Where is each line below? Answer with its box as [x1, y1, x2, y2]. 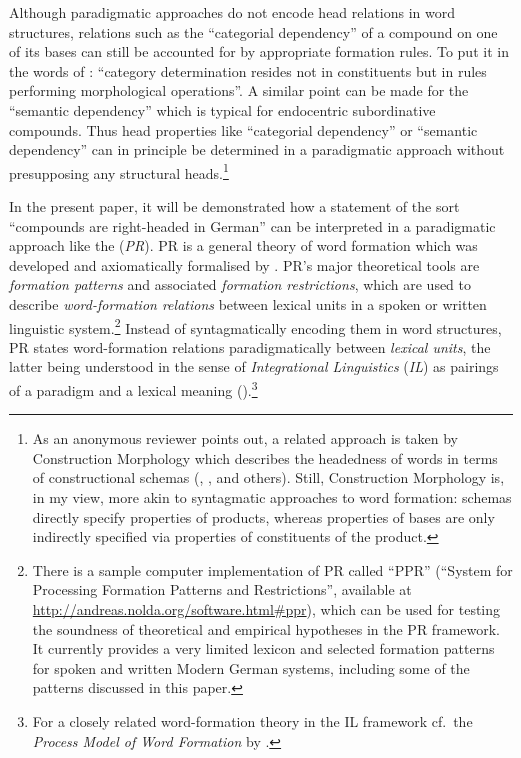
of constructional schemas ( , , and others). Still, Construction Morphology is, [32, 467, 505, 488]
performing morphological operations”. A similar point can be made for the [9, 80, 469, 101]
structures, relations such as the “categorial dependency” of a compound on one [9, 21, 498, 42]
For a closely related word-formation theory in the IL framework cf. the [32, 710, 473, 731]
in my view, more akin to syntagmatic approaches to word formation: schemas [32, 487, 512, 508]
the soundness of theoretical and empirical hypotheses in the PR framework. [32, 618, 501, 639]
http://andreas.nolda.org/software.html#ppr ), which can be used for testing [32, 599, 501, 619]
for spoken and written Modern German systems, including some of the [32, 657, 470, 678]
